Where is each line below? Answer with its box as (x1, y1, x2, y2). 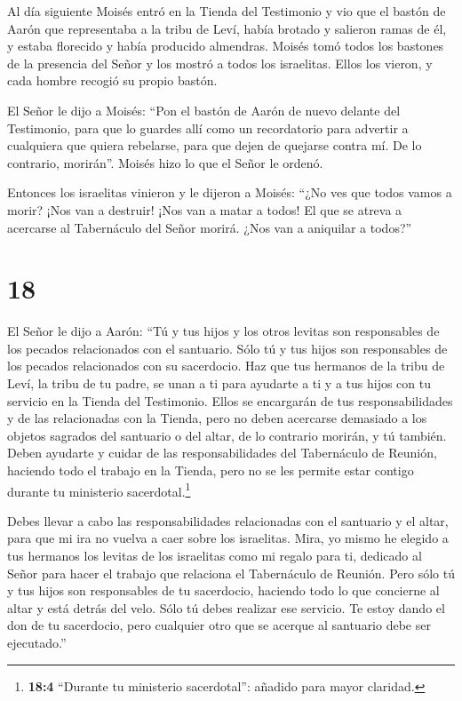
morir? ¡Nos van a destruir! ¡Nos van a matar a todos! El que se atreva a (7, 200, 402, 219)
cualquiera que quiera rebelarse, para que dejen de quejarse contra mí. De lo (7, 136, 422, 155)
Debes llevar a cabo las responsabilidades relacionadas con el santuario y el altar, (7, 511, 449, 530)
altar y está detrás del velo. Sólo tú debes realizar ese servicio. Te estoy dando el (7, 598, 445, 617)
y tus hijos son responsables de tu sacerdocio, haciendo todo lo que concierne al (7, 581, 440, 600)
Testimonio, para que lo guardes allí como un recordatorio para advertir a (7, 118, 409, 137)
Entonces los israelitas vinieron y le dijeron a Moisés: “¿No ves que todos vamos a (7, 183, 452, 202)
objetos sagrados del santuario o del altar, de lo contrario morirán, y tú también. (7, 426, 447, 444)
